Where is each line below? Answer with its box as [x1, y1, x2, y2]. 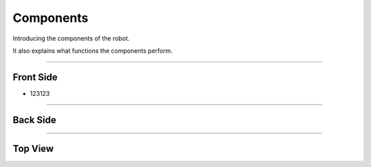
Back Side [12, 114, 56, 126]
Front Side [12, 71, 58, 83]
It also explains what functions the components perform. [12, 47, 173, 55]
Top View [12, 142, 54, 154]
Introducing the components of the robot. [12, 34, 130, 42]
